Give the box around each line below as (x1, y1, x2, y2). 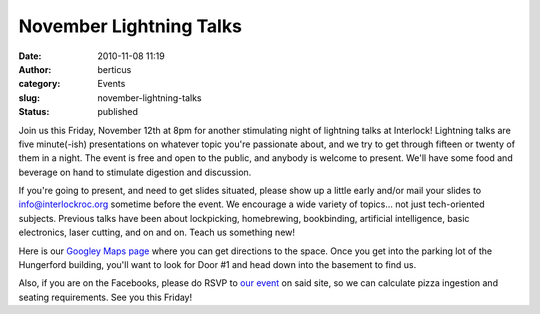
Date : (18, 50, 42, 62)
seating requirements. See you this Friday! (18, 291, 193, 303)
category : (18, 78, 61, 90)
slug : (18, 91, 40, 104)
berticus (97, 63, 132, 75)
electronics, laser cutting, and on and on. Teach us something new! (18, 226, 295, 239)
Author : (18, 63, 52, 75)
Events (97, 78, 126, 90)
